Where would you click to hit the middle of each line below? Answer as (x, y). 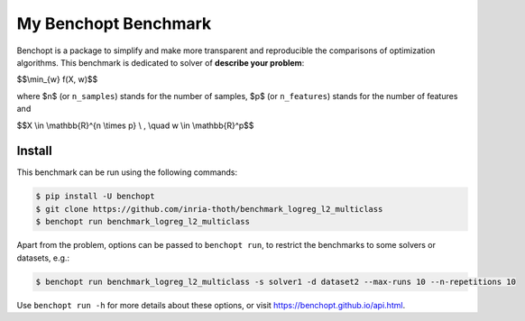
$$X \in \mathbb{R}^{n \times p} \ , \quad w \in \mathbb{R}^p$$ (135, 125)
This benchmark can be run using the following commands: (127, 172)
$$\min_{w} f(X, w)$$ (57, 79)
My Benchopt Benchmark (114, 23)
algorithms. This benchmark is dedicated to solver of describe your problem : (161, 62)
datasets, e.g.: (43, 258)
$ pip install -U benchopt (95, 197)
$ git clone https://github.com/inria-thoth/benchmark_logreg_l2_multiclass (209, 209)
